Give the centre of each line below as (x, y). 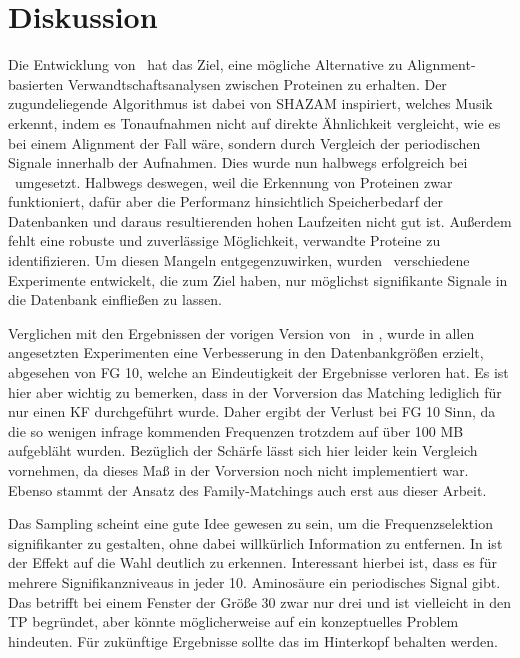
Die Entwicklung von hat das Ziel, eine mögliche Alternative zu (205, 64)
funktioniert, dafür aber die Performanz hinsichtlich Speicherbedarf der (226, 201)
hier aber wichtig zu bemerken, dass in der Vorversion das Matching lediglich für (255, 391)
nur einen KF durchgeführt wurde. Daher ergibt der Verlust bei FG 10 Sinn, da (252, 411)
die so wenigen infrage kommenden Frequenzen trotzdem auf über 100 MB (236, 430)
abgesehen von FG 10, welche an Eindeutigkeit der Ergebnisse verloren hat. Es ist (258, 372)
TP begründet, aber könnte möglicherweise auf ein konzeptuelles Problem (233, 621)
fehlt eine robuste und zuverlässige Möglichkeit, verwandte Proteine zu (224, 240)
